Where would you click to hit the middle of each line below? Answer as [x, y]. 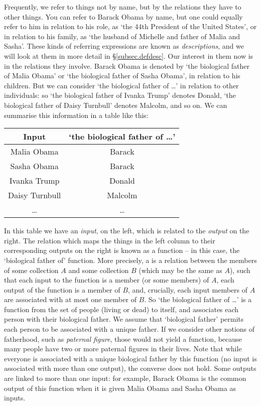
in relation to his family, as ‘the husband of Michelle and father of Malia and [122, 36]
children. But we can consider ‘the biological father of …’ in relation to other [121, 85]
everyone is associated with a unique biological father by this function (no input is [130, 358]
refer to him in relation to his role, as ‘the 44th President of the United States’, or [130, 26]
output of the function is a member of [62, 289]
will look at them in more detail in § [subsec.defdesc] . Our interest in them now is [129, 55]
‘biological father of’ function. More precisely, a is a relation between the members [130, 260]
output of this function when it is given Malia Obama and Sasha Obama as [120, 388]
